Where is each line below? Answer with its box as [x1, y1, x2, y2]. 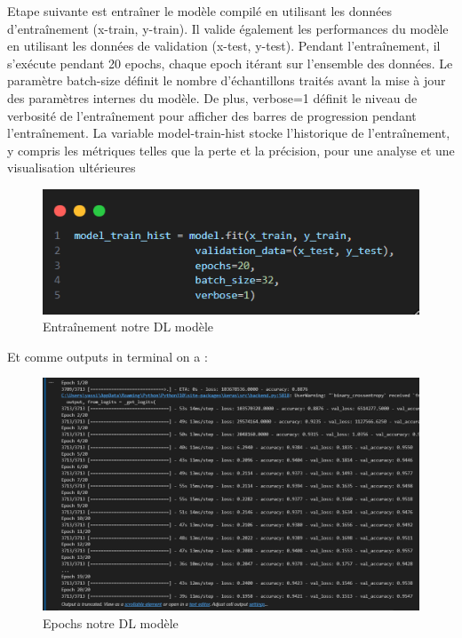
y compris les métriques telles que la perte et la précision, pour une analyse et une [7, 140, 455, 159]
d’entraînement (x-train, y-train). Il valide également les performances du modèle [7, 19, 449, 37]
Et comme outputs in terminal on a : [7, 347, 208, 365]
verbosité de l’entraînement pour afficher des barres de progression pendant [7, 106, 417, 124]
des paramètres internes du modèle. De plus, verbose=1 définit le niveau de [7, 88, 418, 107]
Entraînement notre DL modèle [43, 317, 213, 336]
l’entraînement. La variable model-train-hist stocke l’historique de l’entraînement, [7, 124, 450, 142]
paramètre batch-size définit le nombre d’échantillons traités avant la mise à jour [7, 71, 446, 90]
